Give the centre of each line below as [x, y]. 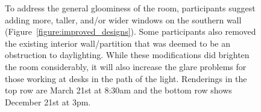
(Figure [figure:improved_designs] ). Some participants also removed [130, 31]
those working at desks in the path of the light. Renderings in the [126, 78]
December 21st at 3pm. [48, 102]
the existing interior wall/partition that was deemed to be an [118, 43]
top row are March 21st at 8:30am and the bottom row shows [118, 90]
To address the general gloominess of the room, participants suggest [130, 8]
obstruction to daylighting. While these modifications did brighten [127, 55]
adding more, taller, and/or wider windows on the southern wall [123, 19]
